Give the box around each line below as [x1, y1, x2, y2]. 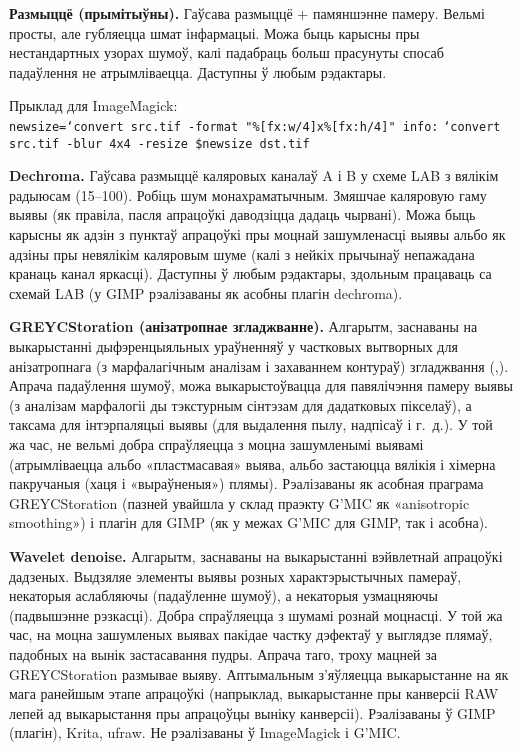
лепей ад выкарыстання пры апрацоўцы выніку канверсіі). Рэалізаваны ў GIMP [9, 702, 496, 723]
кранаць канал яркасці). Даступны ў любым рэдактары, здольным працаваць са [9, 263, 492, 284]
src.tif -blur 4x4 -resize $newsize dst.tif [9, 136, 310, 151]
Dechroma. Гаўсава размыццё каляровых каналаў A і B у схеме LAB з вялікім [9, 165, 499, 186]
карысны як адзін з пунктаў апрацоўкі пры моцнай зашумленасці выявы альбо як [9, 224, 506, 245]
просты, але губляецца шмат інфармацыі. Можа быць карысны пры [9, 22, 420, 43]
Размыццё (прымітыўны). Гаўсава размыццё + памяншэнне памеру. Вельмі [9, 3, 485, 23]
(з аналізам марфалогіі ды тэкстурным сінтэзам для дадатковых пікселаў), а [9, 394, 472, 415]
